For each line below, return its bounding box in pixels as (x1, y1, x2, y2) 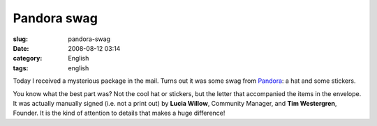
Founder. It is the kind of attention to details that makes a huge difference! (13, 109, 226, 118)
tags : (13, 63, 29, 72)
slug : (13, 35, 28, 43)
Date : (13, 44, 29, 52)
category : (13, 54, 43, 63)
